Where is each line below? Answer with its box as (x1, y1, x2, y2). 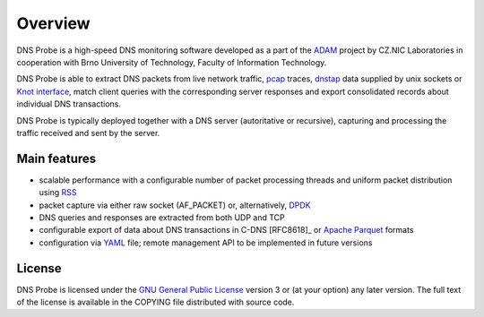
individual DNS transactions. (16, 99, 121, 109)
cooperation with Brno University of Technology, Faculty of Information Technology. (16, 56, 327, 67)
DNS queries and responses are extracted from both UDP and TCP (39, 211, 286, 223)
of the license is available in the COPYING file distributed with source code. (16, 296, 295, 308)
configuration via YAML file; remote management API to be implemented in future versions (39, 237, 373, 248)
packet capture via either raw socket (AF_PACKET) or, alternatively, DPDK (39, 200, 311, 210)
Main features (16, 150, 97, 166)
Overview (16, 13, 91, 33)
